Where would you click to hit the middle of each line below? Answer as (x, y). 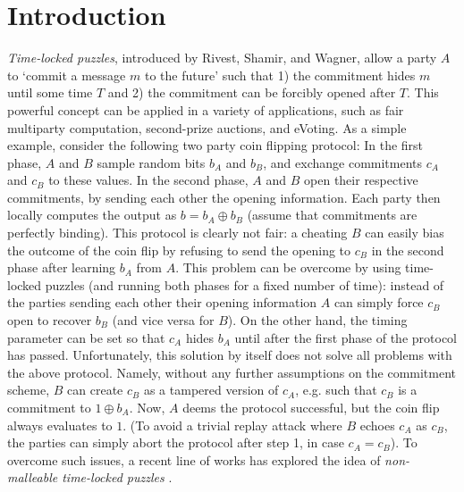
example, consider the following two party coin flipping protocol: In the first (215, 145)
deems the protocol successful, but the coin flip (311, 407)
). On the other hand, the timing (317, 320)
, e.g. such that (336, 390)
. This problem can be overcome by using (288, 267)
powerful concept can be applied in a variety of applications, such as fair (206, 109)
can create (95, 390)
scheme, (29, 390)
